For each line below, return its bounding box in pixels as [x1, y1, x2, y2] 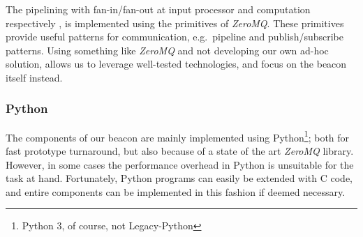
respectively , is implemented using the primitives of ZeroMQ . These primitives [6, 15, 344, 30]
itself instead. [6, 70, 63, 84]
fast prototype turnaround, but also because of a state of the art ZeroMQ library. [6, 144, 354, 158]
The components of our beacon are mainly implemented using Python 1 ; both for [6, 128, 350, 144]
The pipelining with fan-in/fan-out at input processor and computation [6, 2, 311, 16]
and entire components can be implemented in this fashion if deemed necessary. [6, 184, 346, 199]
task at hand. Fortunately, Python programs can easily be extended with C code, [6, 171, 353, 185]
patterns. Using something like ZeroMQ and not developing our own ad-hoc [6, 43, 329, 57]
